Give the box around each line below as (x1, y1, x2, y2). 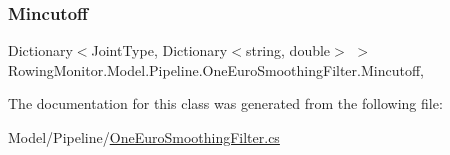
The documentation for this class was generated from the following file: (8, 93, 443, 114)
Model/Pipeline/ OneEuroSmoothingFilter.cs (8, 127, 280, 147)
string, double (245, 40, 331, 61)
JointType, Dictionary (91, 40, 228, 61)
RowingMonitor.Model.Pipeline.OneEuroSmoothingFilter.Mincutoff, (8, 59, 424, 80)
